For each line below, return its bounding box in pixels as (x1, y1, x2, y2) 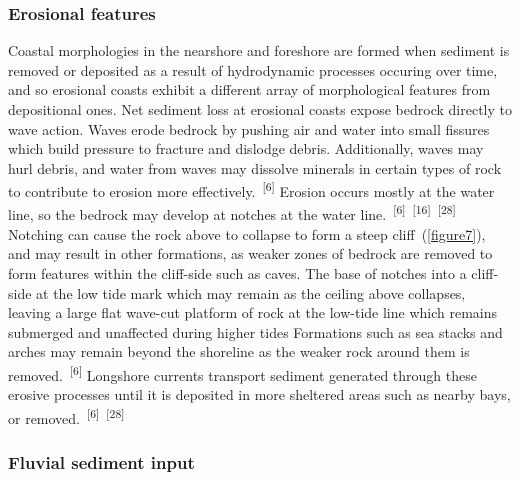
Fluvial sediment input (8, 450, 195, 475)
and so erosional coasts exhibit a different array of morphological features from (8, 79, 491, 100)
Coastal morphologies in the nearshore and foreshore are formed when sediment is (8, 40, 510, 61)
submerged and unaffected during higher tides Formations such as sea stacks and (8, 321, 503, 342)
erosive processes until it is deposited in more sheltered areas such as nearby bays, (8, 384, 511, 405)
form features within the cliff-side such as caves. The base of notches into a (8, 263, 467, 284)
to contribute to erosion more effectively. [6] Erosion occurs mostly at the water (8, 178, 495, 202)
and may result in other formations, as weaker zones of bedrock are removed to (8, 243, 493, 264)
